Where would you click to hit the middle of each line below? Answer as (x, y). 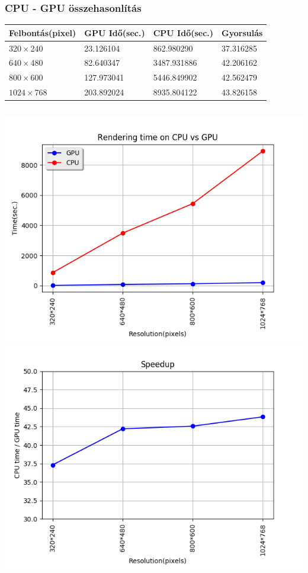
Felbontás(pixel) (43, 32)
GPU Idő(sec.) (115, 32)
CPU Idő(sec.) (183, 32)
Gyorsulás (242, 32)
